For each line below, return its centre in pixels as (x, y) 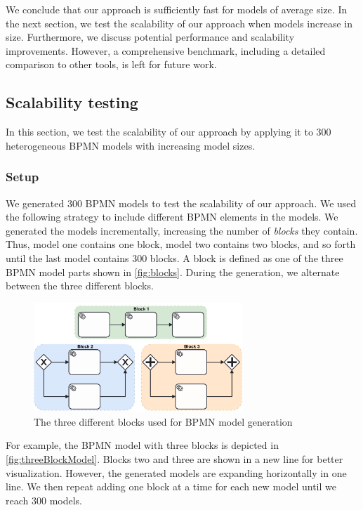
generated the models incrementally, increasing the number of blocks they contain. (182, 230)
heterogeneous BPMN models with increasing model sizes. (131, 145)
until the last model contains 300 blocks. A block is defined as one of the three (174, 257)
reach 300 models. (44, 500)
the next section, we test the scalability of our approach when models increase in (179, 23)
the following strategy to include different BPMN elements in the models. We (172, 217)
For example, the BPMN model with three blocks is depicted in (142, 445)
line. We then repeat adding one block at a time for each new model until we (171, 486)
